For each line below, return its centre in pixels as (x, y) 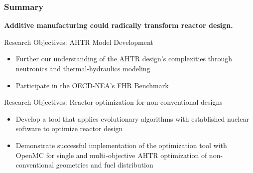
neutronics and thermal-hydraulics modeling (83, 68)
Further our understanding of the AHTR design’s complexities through (124, 59)
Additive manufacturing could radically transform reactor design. (119, 25)
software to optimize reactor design (69, 128)
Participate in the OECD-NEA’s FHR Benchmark (92, 85)
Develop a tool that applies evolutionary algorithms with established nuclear (132, 118)
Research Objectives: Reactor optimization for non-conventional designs (113, 102)
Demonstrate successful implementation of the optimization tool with (121, 145)
